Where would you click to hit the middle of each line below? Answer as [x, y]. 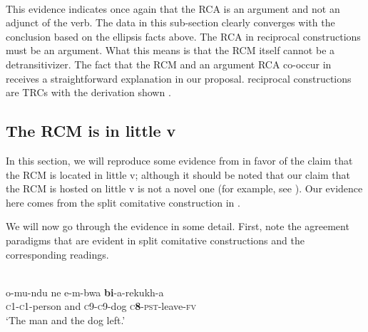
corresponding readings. [57, 254]
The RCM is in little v [91, 131]
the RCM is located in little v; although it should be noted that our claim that [178, 174]
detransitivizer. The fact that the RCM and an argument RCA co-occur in [169, 64]
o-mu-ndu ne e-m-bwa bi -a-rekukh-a [85, 292]
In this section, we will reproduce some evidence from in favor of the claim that [179, 160]
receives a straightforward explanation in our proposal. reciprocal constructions [179, 78]
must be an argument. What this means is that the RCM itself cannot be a [170, 50]
